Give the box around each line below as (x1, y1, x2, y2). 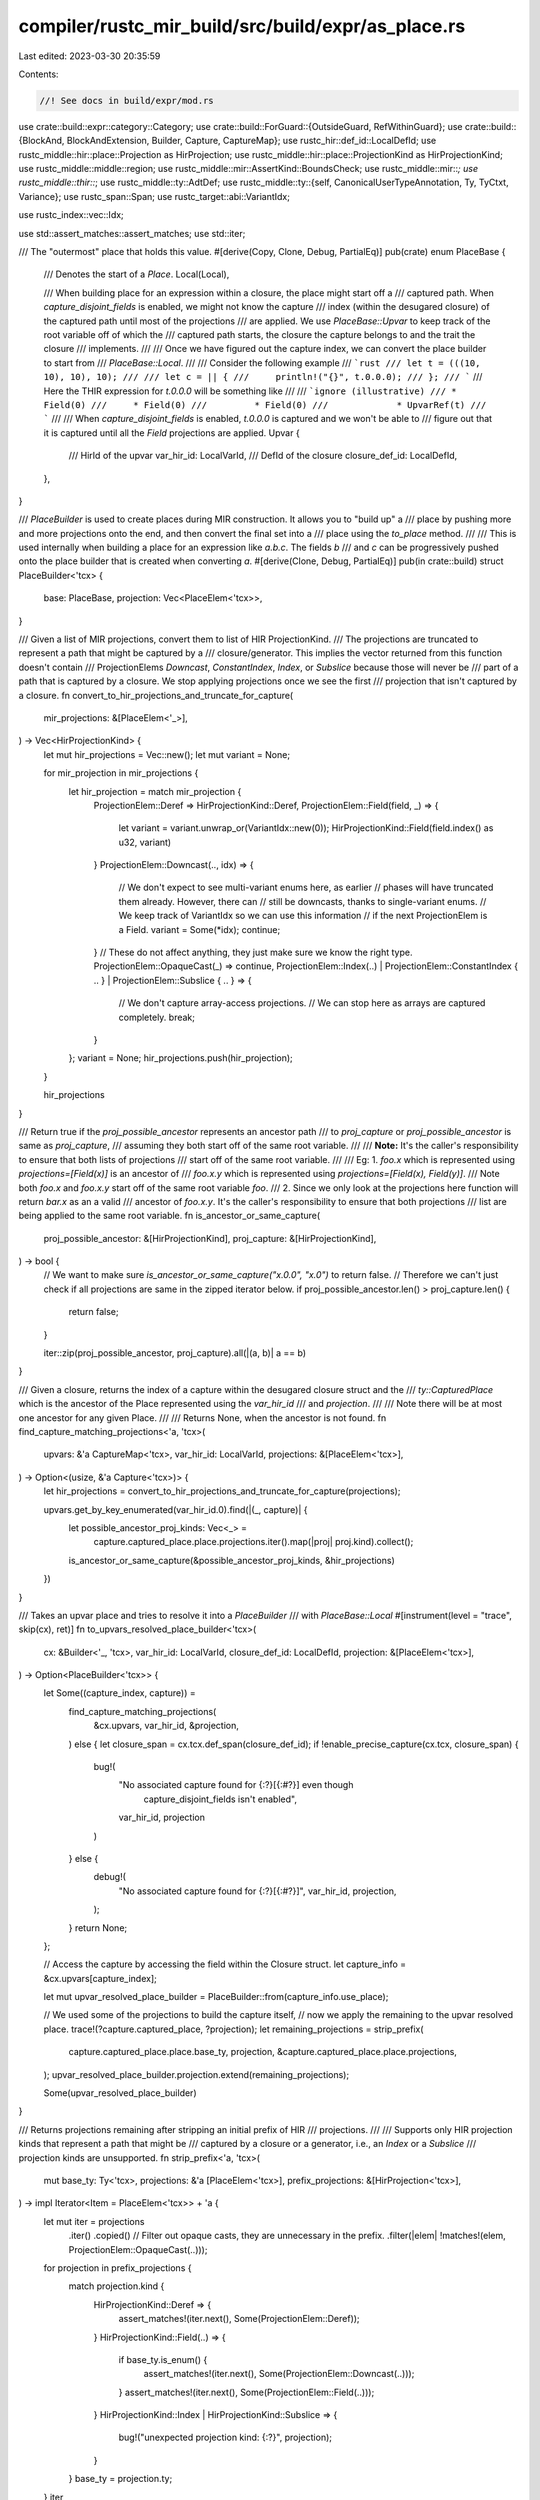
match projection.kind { (68, 2280, 165, 2292)
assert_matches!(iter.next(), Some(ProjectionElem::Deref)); (118, 2313, 360, 2325)
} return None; (68, 1921, 128, 1934)
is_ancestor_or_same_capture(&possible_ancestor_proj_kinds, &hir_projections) (68, 1554, 395, 1566)
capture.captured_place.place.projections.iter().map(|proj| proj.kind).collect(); (93, 1536, 414, 1548)
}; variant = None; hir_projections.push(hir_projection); (68, 1052, 294, 1064)
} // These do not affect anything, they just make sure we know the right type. (93, 946, 413, 959)
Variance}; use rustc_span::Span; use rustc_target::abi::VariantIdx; (18, 190, 290, 202)
